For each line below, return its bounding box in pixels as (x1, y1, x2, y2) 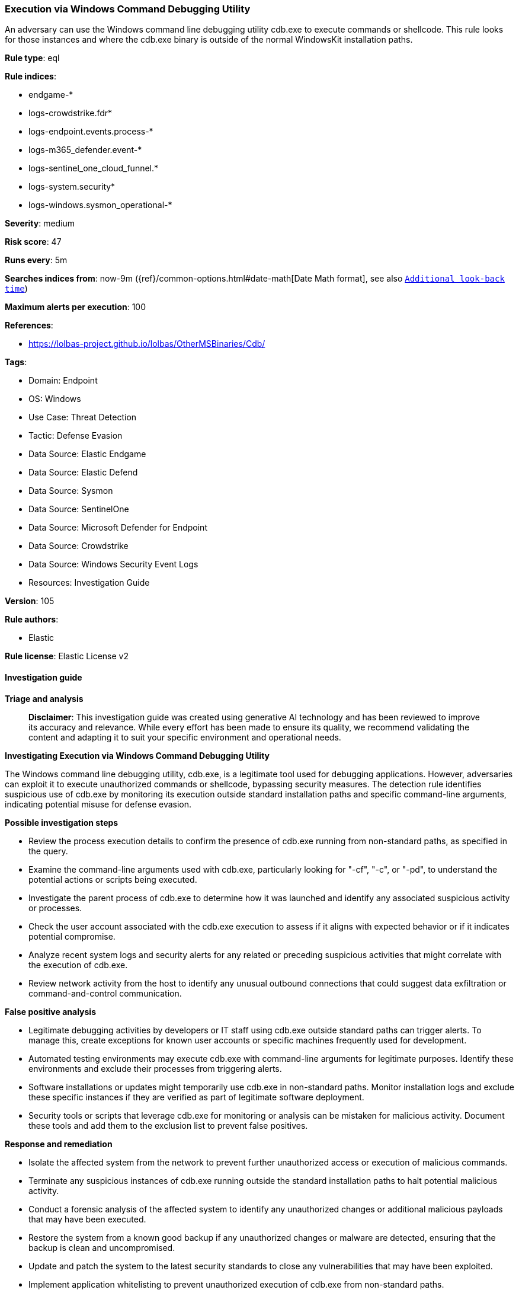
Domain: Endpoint (28, 375, 98, 386)
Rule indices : (5, 71, 56, 82)
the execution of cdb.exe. (28, 959, 128, 970)
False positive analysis (5, 1006, 96, 1017)
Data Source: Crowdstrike (28, 541, 129, 551)
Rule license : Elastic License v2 (5, 651, 129, 662)
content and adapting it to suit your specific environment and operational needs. (28, 732, 341, 742)
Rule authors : (5, 614, 59, 625)
